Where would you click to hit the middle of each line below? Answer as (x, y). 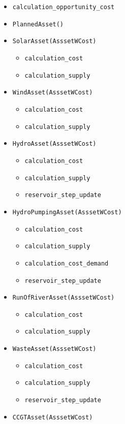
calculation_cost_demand (67, 263)
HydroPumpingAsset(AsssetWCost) (67, 212)
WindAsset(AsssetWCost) (53, 93)
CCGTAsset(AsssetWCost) (53, 417)
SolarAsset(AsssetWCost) (54, 41)
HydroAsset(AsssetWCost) (54, 144)
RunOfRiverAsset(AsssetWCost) (64, 298)
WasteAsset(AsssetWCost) (54, 349)
